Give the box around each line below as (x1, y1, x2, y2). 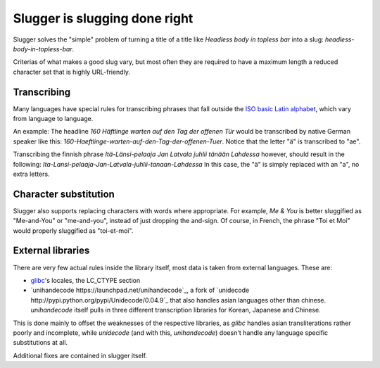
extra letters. (13, 170, 50, 178)
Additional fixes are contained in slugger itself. (13, 351, 148, 360)
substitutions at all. (13, 338, 68, 347)
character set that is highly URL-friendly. (13, 68, 130, 76)
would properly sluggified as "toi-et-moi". (13, 226, 134, 235)
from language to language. (13, 115, 94, 123)
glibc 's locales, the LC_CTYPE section (30, 276, 141, 284)
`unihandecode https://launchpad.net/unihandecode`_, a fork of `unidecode (30, 286, 250, 295)
